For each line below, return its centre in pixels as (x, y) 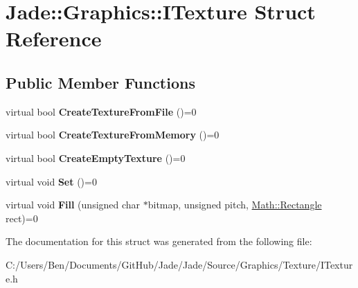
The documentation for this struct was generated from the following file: (159, 241)
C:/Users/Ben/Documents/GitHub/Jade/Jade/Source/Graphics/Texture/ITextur (179, 264)
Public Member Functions (100, 82)
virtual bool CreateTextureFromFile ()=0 (101, 111)
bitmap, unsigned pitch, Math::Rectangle (235, 205)
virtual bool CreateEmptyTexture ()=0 (96, 157)
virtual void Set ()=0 (51, 181)
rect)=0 (22, 218)
